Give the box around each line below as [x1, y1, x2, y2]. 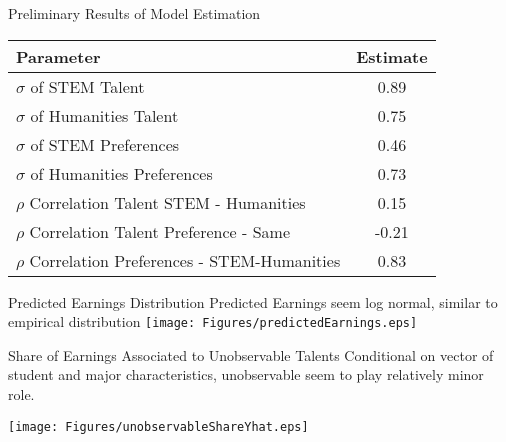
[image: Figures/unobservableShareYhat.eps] [8, 419, 309, 434]
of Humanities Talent [30, 103, 179, 127]
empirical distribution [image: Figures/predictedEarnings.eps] [8, 311, 418, 332]
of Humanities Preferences [30, 161, 213, 185]
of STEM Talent [30, 74, 145, 98]
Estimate [356, 44, 428, 68]
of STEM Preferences [30, 132, 180, 156]
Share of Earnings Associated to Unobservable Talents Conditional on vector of [8, 344, 494, 365]
